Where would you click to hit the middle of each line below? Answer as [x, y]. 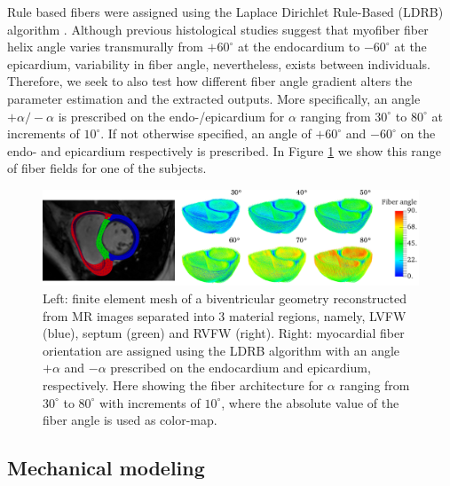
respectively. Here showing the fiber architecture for [183, 384]
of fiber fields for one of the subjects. [107, 168]
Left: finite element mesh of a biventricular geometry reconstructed [225, 298]
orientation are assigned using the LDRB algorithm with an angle [221, 350]
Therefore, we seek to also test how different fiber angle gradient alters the [210, 81]
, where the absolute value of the [310, 402]
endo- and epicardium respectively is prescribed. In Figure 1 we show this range [224, 150]
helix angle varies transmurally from [105, 47]
